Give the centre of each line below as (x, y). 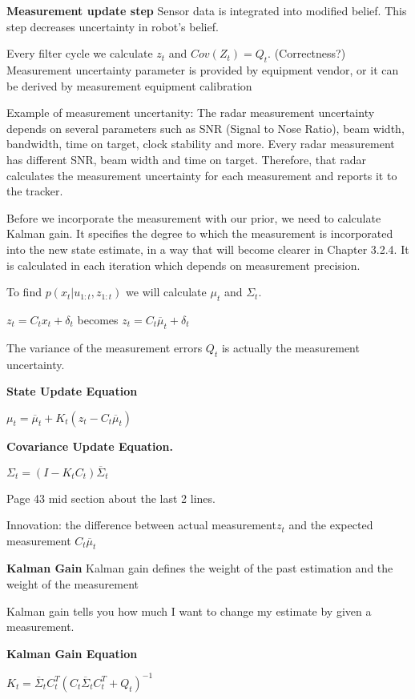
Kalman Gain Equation (72, 653)
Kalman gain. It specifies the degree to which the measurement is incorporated (200, 233)
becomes (98, 319)
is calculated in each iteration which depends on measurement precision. (183, 265)
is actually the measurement (290, 347)
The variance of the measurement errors (105, 347)
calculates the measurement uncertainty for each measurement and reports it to (202, 175)
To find (24, 292)
